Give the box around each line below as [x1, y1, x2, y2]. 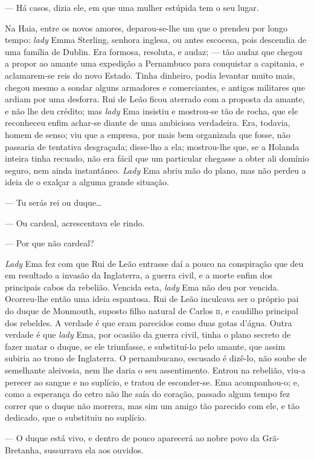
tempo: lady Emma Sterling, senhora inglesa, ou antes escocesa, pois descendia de [5, 33, 307, 46]
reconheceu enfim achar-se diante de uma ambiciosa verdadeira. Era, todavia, [5, 116, 290, 129]
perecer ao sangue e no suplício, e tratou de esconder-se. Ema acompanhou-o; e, [5, 375, 300, 388]
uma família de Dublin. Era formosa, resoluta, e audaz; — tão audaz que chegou [5, 45, 303, 57]
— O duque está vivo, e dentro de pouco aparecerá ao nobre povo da [5, 432, 260, 444]
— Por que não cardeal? [5, 237, 94, 249]
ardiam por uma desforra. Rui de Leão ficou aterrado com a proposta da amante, [5, 93, 305, 105]
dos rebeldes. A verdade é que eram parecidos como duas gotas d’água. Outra [5, 316, 292, 329]
